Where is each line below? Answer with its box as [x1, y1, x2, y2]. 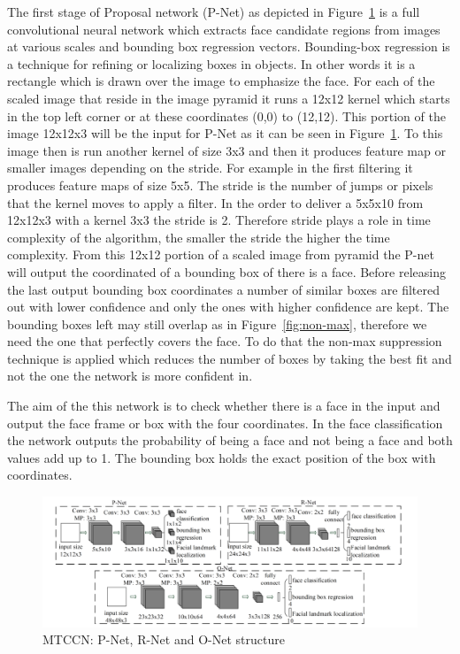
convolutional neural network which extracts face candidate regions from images [7, 19, 441, 38]
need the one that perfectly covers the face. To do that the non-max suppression [7, 332, 442, 350]
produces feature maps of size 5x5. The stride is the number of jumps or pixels [7, 175, 433, 194]
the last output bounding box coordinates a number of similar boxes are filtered [7, 280, 440, 298]
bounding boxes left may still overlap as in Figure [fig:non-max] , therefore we [7, 314, 427, 333]
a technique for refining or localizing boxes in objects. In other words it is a [7, 54, 416, 73]
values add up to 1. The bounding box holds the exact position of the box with [7, 448, 436, 466]
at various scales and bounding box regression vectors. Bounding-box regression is [7, 37, 450, 56]
